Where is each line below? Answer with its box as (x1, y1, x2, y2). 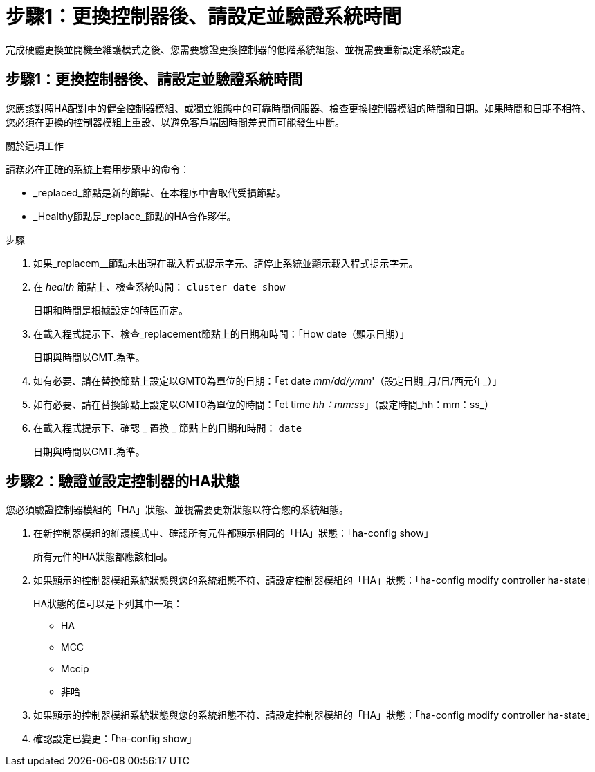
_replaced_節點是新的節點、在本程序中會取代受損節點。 (33, 186, 286, 199)
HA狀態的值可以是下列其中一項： (33, 598, 183, 610)
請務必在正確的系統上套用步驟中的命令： (6, 163, 190, 175)
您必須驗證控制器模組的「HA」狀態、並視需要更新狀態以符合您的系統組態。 (6, 504, 349, 516)
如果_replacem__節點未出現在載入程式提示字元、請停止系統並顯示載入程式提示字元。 (33, 257, 419, 269)
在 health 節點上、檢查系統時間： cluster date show (33, 280, 286, 293)
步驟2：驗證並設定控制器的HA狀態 (6, 472, 240, 490)
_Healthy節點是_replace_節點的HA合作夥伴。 (33, 210, 237, 222)
